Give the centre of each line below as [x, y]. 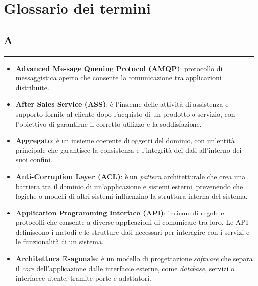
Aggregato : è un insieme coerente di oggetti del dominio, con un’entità [125, 140]
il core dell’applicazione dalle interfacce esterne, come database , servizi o [125, 268]
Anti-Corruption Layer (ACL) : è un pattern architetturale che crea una [130, 176]
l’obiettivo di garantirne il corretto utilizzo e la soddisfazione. [109, 123]
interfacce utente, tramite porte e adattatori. [83, 278]
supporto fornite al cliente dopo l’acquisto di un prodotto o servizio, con [125, 113]
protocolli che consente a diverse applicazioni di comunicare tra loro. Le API [132, 222]
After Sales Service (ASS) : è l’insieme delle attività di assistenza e [122, 104]
